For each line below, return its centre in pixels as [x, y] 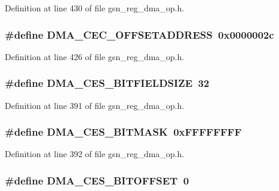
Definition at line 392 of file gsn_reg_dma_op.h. [95, 154]
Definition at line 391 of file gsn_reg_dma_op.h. [95, 105]
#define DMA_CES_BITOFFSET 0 [97, 180]
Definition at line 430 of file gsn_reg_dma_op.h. [95, 8]
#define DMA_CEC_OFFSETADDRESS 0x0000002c [139, 34]
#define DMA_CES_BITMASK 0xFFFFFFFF [123, 132]
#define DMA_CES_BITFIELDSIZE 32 [107, 83]
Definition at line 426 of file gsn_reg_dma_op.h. [95, 56]
